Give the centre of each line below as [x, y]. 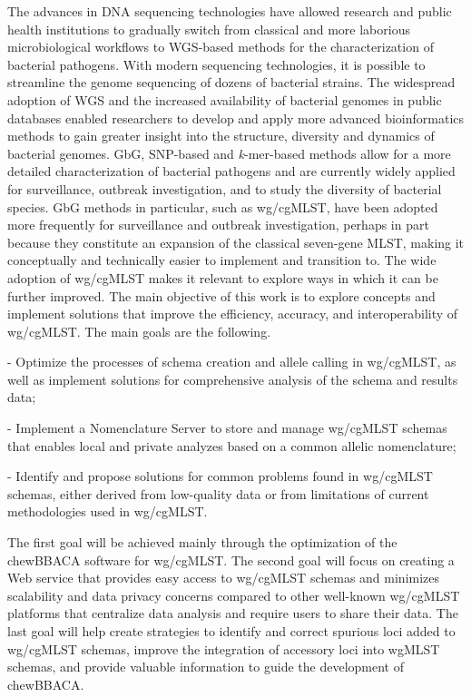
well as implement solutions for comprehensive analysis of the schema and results [233, 379]
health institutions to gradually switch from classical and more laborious [209, 29]
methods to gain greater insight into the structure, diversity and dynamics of [221, 136]
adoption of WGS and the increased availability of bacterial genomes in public [225, 99]
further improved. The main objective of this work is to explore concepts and [221, 295]
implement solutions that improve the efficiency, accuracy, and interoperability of [233, 314]
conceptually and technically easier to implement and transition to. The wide [222, 260]
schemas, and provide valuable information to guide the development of [206, 667]
